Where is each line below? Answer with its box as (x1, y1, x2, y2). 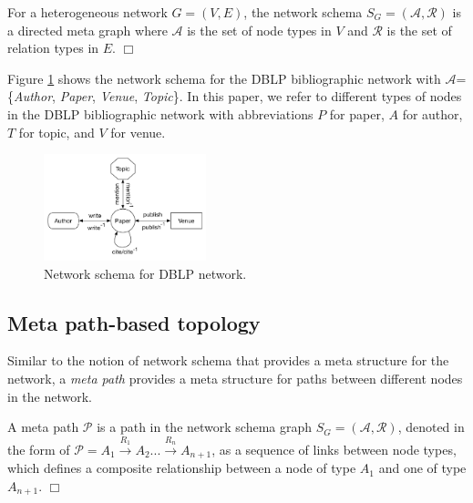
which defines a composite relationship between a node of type (7, 458, 356, 477)
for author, (402, 104, 463, 123)
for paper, (329, 104, 385, 123)
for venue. (110, 122, 166, 141)
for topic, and (18, 122, 95, 141)
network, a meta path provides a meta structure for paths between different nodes (7, 368, 463, 387)
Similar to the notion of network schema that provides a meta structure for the (7, 351, 449, 370)
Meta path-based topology (7, 308, 261, 336)
